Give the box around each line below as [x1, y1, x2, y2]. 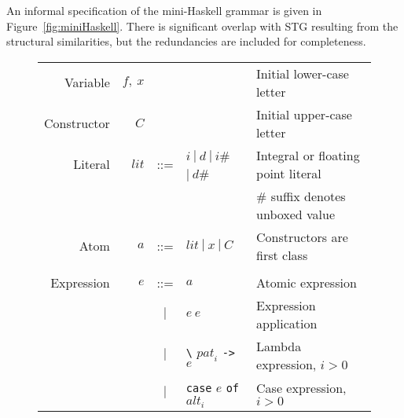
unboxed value [256, 204, 336, 223]
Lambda [256, 336, 302, 355]
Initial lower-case [256, 64, 349, 82]
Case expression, [256, 379, 347, 398]
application [256, 313, 318, 332]
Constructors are [256, 227, 348, 246]
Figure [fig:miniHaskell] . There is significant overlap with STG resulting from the [6, 17, 398, 34]
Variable [64, 73, 110, 92]
